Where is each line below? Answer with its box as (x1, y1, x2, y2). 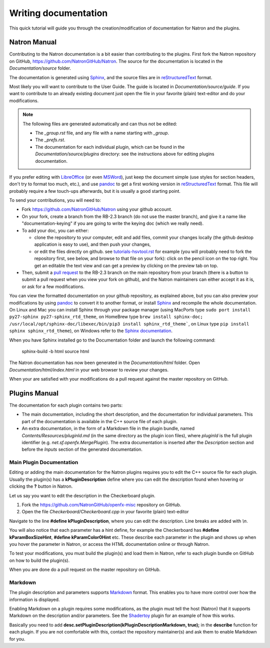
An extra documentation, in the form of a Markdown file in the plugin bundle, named (21, 426, 195, 432)
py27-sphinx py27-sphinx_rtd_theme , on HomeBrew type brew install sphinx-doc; (9, 313, 203, 320)
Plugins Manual (9, 389, 58, 398)
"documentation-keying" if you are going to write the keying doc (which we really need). (21, 220, 204, 226)
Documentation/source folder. (9, 65, 71, 71)
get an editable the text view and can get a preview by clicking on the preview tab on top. (34, 262, 218, 268)
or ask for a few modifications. (21, 283, 84, 289)
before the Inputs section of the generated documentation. (21, 446, 142, 453)
